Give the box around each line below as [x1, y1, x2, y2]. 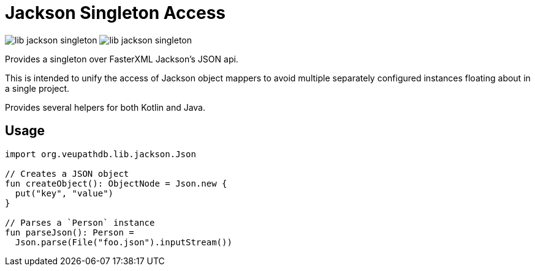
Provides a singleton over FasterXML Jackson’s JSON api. [5, 53, 238, 64]
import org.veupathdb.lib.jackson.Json [5, 149, 196, 159]
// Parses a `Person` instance [5, 217, 155, 228]
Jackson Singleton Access [5, 2, 226, 23]
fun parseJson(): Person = [5, 227, 134, 237]
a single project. [5, 83, 70, 94]
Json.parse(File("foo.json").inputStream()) [15, 237, 232, 247]
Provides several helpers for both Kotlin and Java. [5, 102, 206, 113]
